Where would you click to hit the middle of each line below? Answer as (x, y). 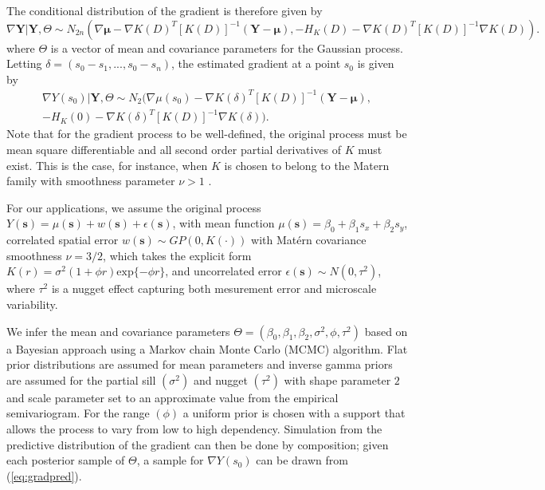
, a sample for (170, 460)
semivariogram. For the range (78, 413)
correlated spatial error (63, 240)
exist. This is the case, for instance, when (107, 165)
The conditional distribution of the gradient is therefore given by (165, 10)
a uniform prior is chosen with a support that (294, 413)
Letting (24, 63)
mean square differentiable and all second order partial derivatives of (174, 150)
